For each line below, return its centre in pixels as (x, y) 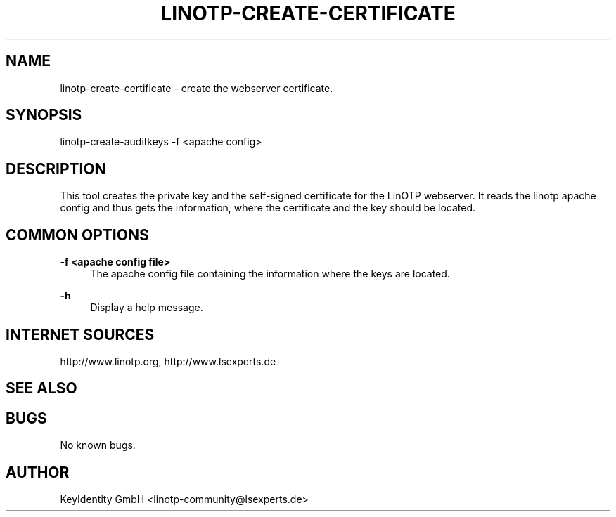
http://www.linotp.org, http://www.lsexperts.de (168, 361)
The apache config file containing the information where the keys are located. (270, 274)
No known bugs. (98, 445)
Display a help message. (147, 308)
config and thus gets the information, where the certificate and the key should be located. (268, 208)
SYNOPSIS (44, 115)
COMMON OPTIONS (77, 235)
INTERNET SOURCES (80, 334)
